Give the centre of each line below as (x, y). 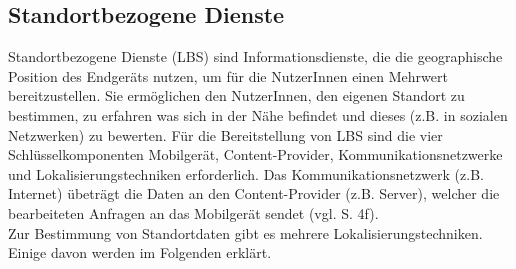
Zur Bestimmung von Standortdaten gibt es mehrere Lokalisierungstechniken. (245, 232)
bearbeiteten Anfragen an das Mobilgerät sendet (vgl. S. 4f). (193, 212)
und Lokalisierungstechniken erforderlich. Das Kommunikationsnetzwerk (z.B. (246, 173)
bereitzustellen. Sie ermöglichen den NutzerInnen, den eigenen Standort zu (236, 95)
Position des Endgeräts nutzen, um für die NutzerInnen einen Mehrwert (228, 75)
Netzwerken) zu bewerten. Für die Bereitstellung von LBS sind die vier (225, 134)
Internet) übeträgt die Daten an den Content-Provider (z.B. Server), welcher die (254, 193)
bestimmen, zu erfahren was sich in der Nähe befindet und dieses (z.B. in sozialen (258, 114)
